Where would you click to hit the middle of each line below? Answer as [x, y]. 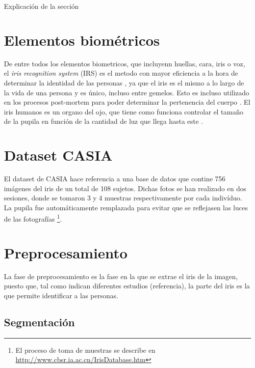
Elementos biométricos [82, 40]
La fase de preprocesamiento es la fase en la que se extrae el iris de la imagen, [121, 276]
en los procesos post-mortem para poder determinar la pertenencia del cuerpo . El [127, 102]
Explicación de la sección [41, 6]
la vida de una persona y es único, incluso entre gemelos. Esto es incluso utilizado [127, 92]
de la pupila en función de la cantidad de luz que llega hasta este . [103, 121]
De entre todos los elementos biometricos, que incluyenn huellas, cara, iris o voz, [125, 63]
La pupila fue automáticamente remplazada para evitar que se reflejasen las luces [126, 207]
